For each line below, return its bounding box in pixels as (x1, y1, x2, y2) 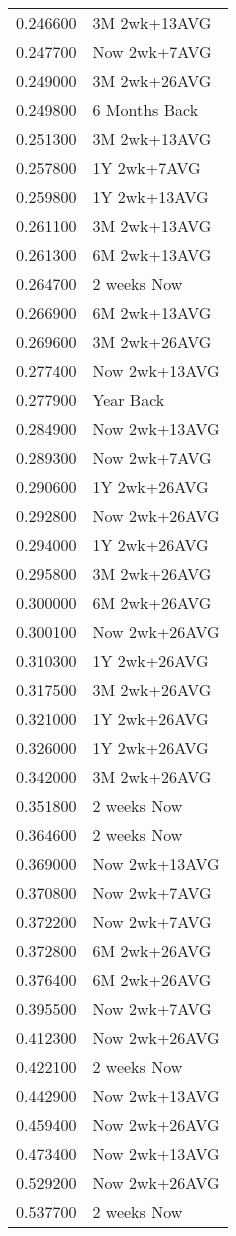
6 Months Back (92, 98, 199, 121)
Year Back (92, 388, 165, 411)
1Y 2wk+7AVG (92, 156, 201, 179)
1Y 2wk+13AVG (92, 185, 209, 208)
